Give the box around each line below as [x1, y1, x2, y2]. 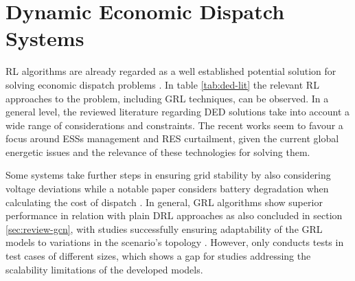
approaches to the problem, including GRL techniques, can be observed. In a [5, 91, 329, 105]
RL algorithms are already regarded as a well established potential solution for [5, 64, 336, 78]
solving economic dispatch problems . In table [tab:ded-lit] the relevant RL [5, 77, 319, 91]
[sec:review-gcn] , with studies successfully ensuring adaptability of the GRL [5, 221, 323, 236]
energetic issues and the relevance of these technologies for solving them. [5, 144, 310, 159]
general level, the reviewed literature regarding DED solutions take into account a [5, 104, 350, 119]
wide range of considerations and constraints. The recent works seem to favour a [5, 117, 343, 132]
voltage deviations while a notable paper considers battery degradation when [5, 181, 329, 196]
